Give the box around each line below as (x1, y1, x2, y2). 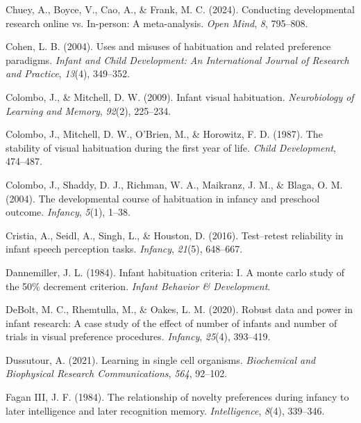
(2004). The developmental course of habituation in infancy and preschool (6, 191, 320, 205)
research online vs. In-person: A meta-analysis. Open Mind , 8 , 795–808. (6, 15, 308, 30)
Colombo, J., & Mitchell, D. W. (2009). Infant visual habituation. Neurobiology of (6, 89, 354, 104)
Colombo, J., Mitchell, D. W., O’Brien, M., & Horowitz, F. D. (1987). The (6, 127, 323, 141)
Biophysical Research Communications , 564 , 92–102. (6, 366, 228, 381)
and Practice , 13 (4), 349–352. (6, 66, 130, 81)
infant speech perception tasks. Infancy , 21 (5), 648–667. (6, 241, 243, 256)
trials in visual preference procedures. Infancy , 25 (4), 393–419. (6, 329, 271, 344)
